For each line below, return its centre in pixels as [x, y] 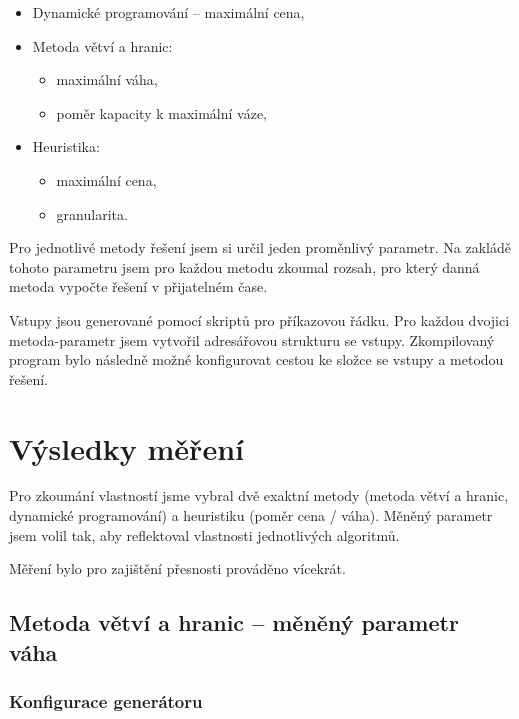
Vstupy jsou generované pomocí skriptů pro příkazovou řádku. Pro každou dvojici [259, 319]
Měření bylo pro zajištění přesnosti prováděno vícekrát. [177, 568]
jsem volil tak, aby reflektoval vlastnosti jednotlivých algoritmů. [204, 534]
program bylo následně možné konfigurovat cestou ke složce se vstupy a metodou [256, 359]
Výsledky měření [126, 447]
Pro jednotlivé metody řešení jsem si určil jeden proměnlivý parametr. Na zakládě [260, 247]
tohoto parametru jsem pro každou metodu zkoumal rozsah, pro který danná [244, 266]
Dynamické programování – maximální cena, [168, 12]
